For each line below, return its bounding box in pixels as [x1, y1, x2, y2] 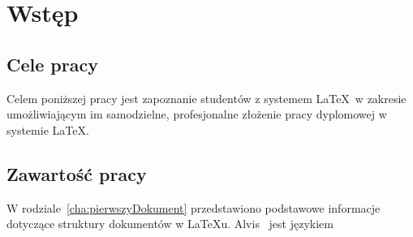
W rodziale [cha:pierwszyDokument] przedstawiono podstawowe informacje [6, 199, 381, 216]
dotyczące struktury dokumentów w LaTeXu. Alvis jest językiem [6, 215, 333, 232]
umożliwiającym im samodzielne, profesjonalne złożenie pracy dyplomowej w [6, 106, 387, 123]
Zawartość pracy [6, 161, 147, 186]
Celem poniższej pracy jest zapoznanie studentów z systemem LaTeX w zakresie [6, 89, 407, 106]
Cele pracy [6, 51, 98, 76]
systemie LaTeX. [6, 121, 89, 138]
